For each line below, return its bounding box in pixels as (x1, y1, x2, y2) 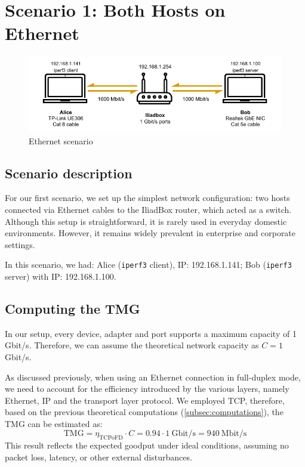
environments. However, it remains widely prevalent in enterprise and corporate (5, 227, 296, 239)
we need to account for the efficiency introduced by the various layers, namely (5, 382, 289, 395)
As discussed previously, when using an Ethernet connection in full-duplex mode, (5, 370, 301, 383)
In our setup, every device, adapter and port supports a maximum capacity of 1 (5, 327, 297, 339)
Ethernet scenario (29, 134, 93, 147)
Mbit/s (221, 429, 247, 438)
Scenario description (5, 163, 133, 182)
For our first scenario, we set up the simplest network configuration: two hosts (5, 191, 290, 204)
